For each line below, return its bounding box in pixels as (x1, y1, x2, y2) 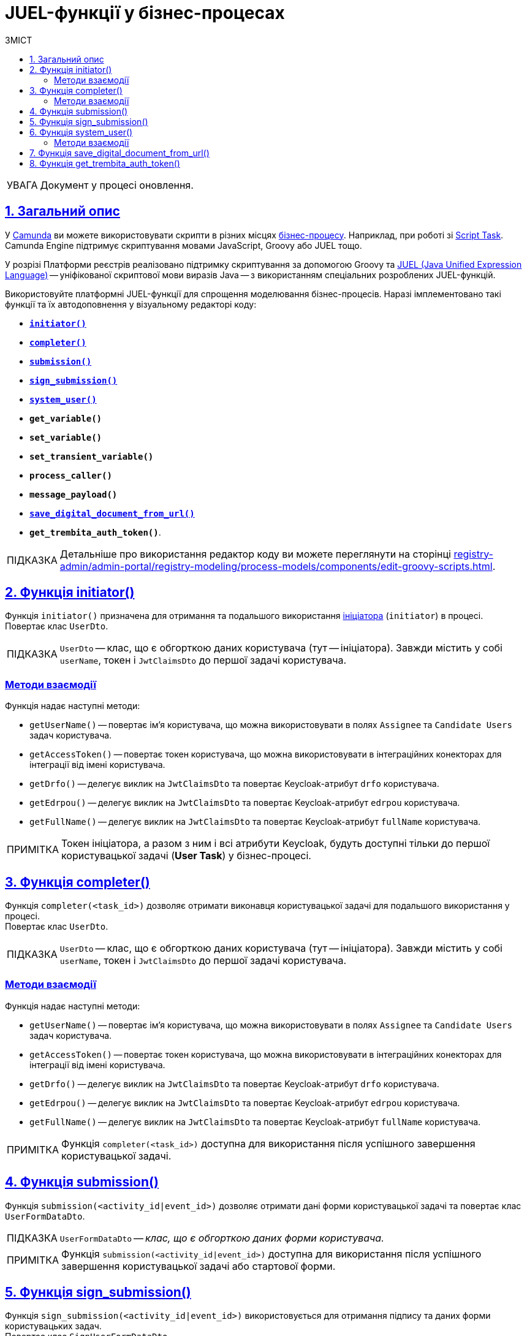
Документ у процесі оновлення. (40, 178, 194, 191)
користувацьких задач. (5, 1321, 102, 1332)
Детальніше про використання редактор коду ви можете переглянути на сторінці (59, 547, 451, 560)
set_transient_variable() (29, 451, 154, 461)
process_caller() (29, 470, 112, 480)
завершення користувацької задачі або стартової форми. (61, 1259, 336, 1272)
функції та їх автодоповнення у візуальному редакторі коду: (5, 298, 257, 309)
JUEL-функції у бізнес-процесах (5, 2, 285, 23)
